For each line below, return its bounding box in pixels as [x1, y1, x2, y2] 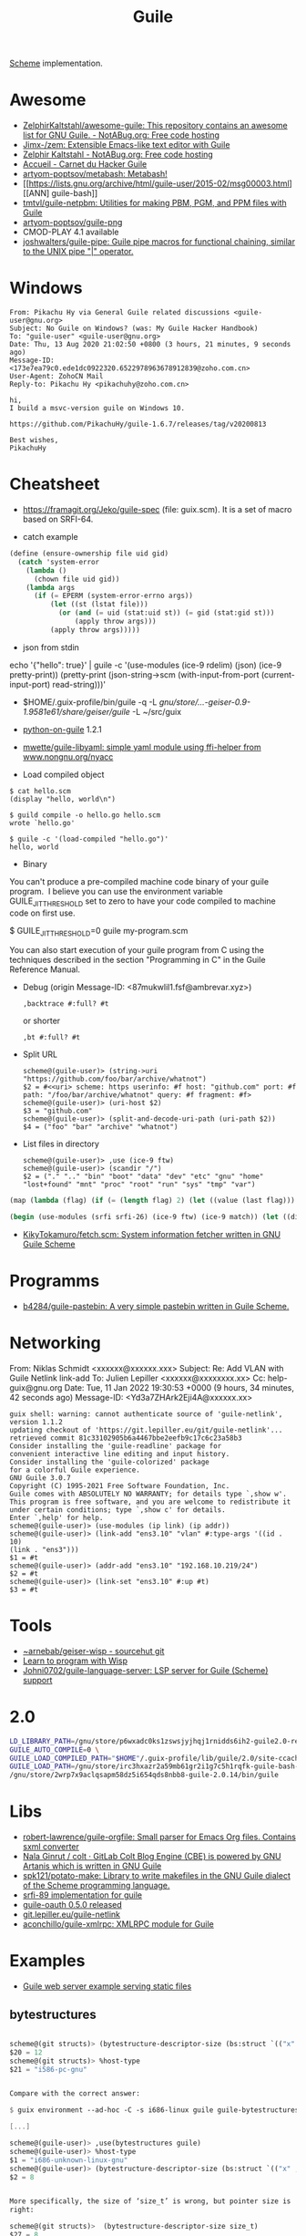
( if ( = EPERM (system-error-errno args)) [33, 591, 194, 601]
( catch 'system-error [17, 557, 100, 566]
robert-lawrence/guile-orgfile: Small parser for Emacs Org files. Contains [22, 1831, 296, 1843]
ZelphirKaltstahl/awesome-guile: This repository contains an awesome [22, 120, 289, 131]
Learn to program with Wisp [22, 1655, 128, 1666]
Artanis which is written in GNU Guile [22, 1860, 162, 1871]
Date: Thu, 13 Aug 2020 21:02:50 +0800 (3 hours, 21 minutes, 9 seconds [9, 340, 291, 349]
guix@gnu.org [9, 1382, 63, 1392]
